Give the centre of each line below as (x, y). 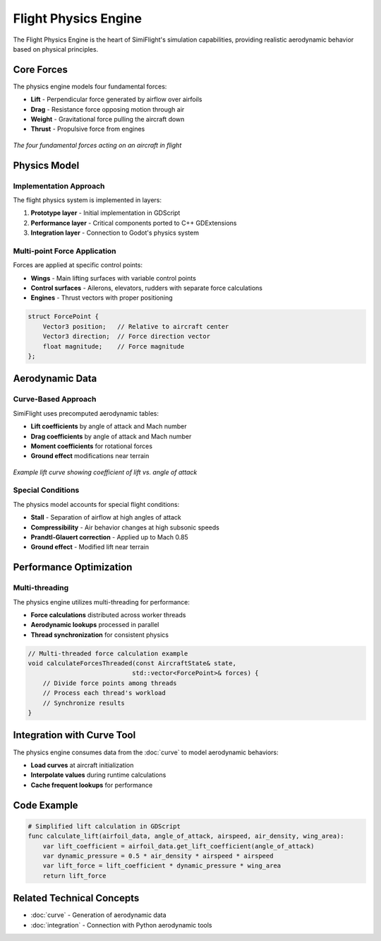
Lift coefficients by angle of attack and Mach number (109, 426)
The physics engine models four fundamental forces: (90, 86)
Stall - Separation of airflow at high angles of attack (106, 518)
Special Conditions (46, 490)
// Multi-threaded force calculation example (108, 653)
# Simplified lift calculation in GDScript (104, 826)
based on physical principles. (56, 49)
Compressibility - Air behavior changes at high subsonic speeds (125, 527)
